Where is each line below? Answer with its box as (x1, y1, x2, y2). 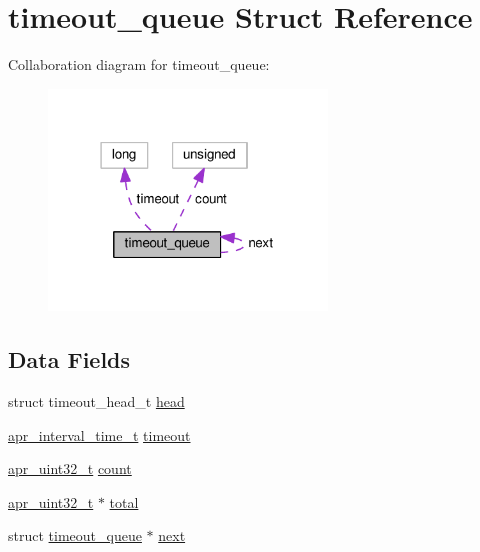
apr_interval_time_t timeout (8, 424, 191, 445)
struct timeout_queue (8, 525, 142, 546)
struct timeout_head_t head (8, 390, 185, 411)
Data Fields (8, 344, 131, 375)
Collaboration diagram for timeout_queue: (8, 54, 270, 75)
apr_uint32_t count (8, 458, 132, 479)
